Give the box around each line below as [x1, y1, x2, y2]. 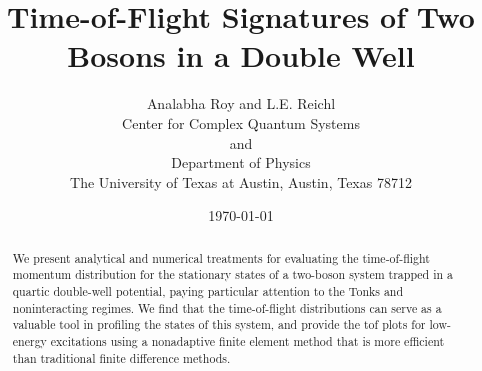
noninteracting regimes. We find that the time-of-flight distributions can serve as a [12, 299, 442, 316]
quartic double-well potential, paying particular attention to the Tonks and [12, 282, 404, 299]
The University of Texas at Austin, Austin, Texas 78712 [70, 171, 412, 192]
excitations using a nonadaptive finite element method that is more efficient [50, 332, 445, 349]
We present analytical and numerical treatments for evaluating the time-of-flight [12, 249, 430, 266]
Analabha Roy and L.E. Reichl [146, 93, 336, 114]
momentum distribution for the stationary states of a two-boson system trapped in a [12, 266, 454, 283]
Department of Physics [171, 152, 311, 173]
